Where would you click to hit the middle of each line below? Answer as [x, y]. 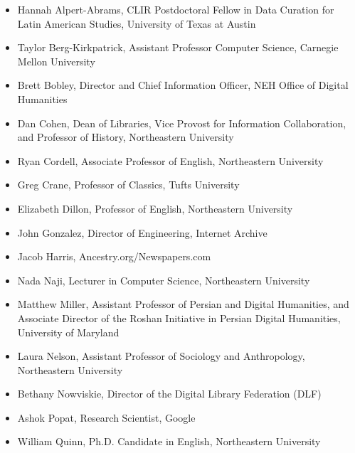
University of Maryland [68, 332]
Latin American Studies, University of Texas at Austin [137, 23]
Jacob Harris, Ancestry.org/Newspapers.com [114, 256]
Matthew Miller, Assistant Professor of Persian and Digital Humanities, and [183, 304]
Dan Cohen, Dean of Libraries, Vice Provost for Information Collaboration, [182, 123]
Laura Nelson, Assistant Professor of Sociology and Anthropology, [161, 356]
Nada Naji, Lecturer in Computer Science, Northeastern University [164, 280]
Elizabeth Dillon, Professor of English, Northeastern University [155, 208]
